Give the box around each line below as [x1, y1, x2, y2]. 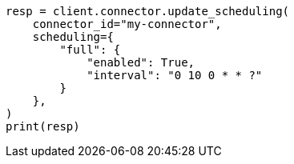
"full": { [59, 43, 121, 56]
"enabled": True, [87, 56, 195, 69]
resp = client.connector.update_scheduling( [6, 5, 290, 18]
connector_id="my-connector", [32, 18, 222, 30]
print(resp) [6, 120, 80, 133]
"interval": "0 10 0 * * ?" [87, 69, 263, 82]
